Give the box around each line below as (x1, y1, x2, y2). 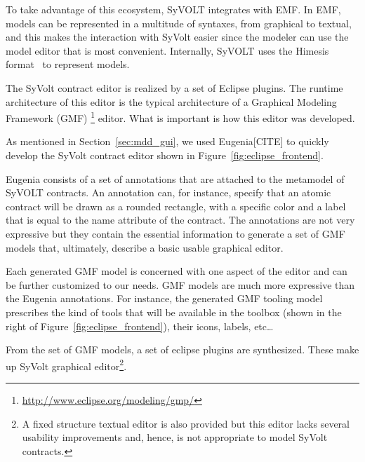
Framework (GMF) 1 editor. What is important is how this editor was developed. (6, 109, 355, 125)
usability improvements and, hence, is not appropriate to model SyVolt (22, 430, 328, 444)
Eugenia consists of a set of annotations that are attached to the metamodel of (6, 171, 345, 186)
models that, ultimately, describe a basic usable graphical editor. (6, 240, 284, 254)
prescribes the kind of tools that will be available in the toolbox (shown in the (6, 304, 342, 319)
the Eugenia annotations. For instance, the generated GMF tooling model (6, 291, 323, 306)
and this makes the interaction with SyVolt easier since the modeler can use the (6, 29, 349, 44)
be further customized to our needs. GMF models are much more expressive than (6, 277, 355, 292)
